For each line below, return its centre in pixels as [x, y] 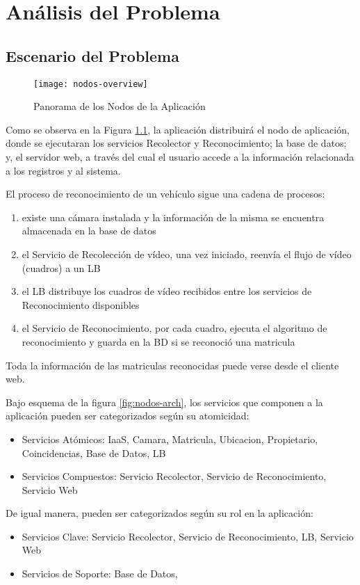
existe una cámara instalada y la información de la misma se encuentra [173, 217]
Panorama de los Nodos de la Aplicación [120, 106]
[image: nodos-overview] [91, 84]
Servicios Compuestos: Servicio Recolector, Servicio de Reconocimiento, [174, 476]
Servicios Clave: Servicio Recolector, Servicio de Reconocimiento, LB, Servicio [188, 536]
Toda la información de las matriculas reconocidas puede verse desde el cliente [172, 365]
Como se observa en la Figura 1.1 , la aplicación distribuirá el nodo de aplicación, [178, 129]
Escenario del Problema [92, 55]
